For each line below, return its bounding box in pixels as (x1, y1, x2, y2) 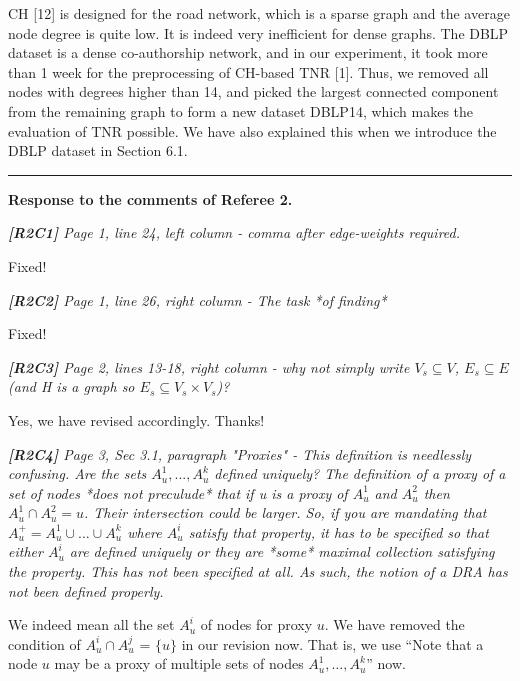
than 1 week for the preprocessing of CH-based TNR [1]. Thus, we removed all (8, 61, 489, 82)
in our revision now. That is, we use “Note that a (181, 633, 484, 654)
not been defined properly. (8, 580, 164, 601)
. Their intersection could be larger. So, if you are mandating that (84, 502, 487, 523)
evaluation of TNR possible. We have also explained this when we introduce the (8, 120, 497, 141)
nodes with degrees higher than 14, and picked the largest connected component (8, 81, 499, 102)
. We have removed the (324, 614, 465, 635)
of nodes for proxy (200, 614, 313, 635)
